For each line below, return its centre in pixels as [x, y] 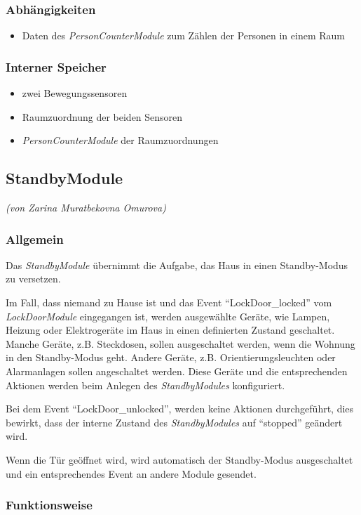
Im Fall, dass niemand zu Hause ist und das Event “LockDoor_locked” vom [169, 302]
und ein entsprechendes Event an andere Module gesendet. [131, 473]
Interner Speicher [56, 66]
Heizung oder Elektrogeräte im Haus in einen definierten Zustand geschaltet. [170, 330]
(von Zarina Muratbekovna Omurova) [86, 208]
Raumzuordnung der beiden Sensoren [102, 116]
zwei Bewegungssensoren [75, 93]
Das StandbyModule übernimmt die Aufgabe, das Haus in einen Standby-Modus [177, 265]
